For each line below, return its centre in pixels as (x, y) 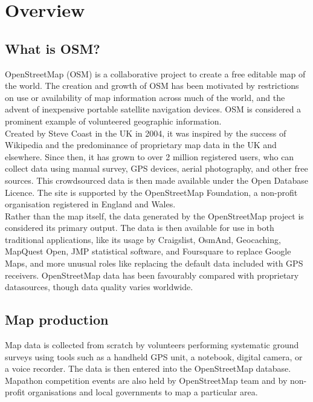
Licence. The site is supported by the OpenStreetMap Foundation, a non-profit (151, 192)
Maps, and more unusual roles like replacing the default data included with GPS (154, 263)
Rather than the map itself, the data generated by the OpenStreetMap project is (154, 216)
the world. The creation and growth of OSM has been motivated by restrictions (152, 86)
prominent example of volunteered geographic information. (113, 121)
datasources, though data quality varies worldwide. (99, 287)
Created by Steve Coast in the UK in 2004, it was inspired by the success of (146, 133)
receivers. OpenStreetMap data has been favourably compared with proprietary (152, 275)
